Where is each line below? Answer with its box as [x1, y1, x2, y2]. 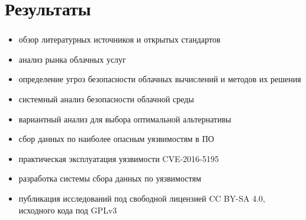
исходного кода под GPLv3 [18, 203, 117, 216]
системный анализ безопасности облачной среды [18, 93, 194, 105]
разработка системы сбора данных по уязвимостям [18, 172, 201, 185]
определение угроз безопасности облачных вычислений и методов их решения [18, 73, 301, 85]
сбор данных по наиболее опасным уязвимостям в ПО [18, 132, 214, 145]
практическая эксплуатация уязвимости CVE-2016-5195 [18, 152, 219, 164]
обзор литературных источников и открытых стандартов [18, 33, 221, 46]
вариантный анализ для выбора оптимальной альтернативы [18, 112, 231, 125]
